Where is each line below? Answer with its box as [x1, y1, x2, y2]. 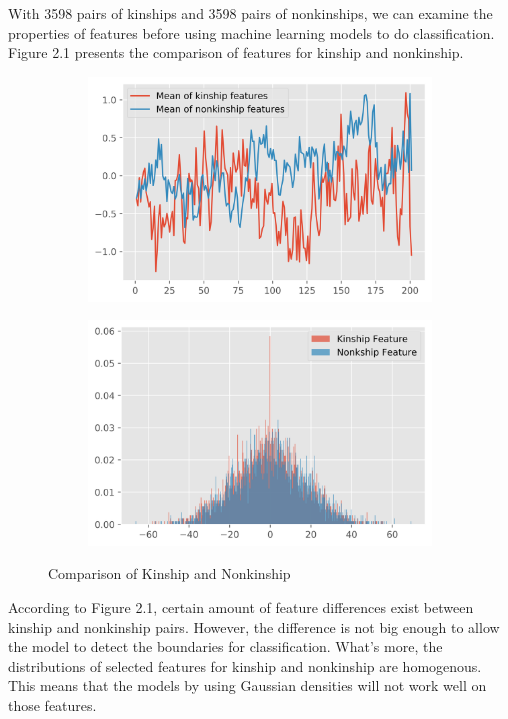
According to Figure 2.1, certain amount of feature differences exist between [8, 597, 474, 618]
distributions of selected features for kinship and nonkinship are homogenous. [8, 655, 482, 676]
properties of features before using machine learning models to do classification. [8, 22, 495, 43]
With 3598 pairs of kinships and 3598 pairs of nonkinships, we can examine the [8, 3, 493, 23]
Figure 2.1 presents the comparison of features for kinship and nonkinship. [8, 42, 464, 63]
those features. [8, 695, 97, 716]
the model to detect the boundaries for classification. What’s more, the [8, 636, 443, 657]
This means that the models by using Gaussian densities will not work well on [8, 675, 487, 696]
